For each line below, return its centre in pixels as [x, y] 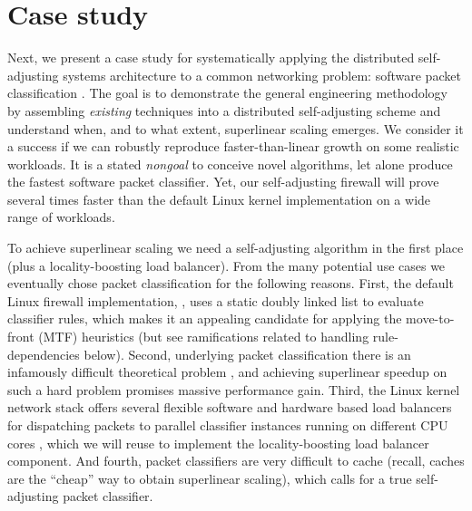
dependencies [44, 354]
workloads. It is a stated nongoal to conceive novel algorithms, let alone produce [230, 164]
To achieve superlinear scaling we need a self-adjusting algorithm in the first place [236, 248]
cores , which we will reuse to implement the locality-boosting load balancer [218, 443]
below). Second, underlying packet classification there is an [247, 354]
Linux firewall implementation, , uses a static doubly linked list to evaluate [216, 300]
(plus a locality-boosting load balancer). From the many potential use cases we [226, 265]
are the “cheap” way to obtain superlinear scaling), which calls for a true [210, 478]
